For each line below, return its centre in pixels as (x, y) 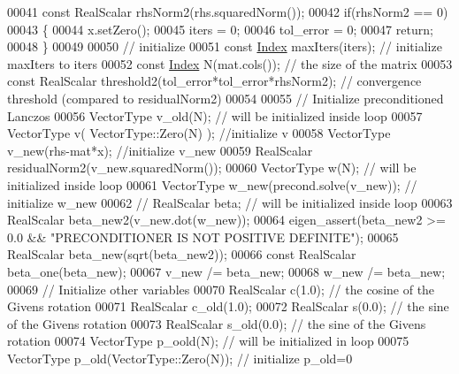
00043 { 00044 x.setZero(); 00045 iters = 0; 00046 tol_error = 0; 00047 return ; (220, 29)
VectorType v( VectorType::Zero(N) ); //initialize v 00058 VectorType (199, 133)
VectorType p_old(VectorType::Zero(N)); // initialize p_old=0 (180, 358)
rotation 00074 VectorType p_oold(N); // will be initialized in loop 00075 (208, 341)
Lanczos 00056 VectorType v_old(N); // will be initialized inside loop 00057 (215, 115)
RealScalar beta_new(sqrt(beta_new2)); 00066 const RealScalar (182, 254)
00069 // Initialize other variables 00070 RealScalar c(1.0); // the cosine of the (221, 289)
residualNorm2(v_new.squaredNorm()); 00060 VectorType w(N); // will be (212, 168)
